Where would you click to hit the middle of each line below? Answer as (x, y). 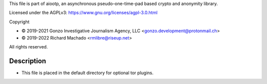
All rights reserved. (28, 46)
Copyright (19, 22)
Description (28, 61)
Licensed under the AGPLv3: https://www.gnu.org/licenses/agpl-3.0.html (83, 13)
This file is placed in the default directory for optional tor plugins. (88, 73)
